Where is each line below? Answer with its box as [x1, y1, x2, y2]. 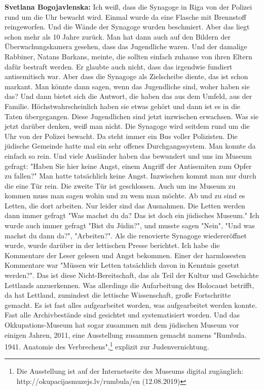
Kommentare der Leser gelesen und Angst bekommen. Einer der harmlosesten [5, 250, 246, 260]
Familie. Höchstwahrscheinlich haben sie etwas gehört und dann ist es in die [5, 100, 241, 111]
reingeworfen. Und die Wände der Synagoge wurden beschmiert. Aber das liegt [5, 21, 250, 32]
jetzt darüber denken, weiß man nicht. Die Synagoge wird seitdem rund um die [5, 121, 250, 131]
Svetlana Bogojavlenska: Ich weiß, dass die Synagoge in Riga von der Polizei [5, 2, 252, 12]
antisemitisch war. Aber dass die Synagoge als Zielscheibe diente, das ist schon [5, 71, 248, 82]
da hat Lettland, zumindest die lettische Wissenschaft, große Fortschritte [5, 290, 231, 300]
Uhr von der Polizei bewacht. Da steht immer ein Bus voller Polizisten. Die [5, 130, 238, 141]
